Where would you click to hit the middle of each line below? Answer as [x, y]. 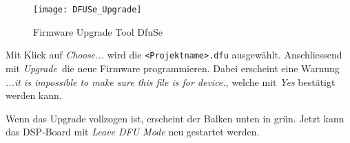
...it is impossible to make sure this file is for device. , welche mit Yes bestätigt [171, 81]
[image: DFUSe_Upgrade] [87, 10]
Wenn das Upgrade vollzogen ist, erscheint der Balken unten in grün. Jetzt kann [175, 118]
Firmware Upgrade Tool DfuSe [98, 31]
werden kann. [34, 95]
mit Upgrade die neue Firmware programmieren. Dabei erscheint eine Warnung [173, 68]
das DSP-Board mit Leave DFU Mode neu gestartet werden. [133, 132]
